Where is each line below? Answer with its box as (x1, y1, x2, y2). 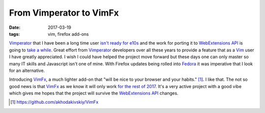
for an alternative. (9, 68, 45, 73)
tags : (9, 31, 20, 37)
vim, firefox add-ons (48, 31, 89, 37)
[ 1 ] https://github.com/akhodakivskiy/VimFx (10, 99, 99, 105)
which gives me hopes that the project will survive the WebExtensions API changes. (9, 90, 179, 96)
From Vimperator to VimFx (9, 7, 119, 18)
